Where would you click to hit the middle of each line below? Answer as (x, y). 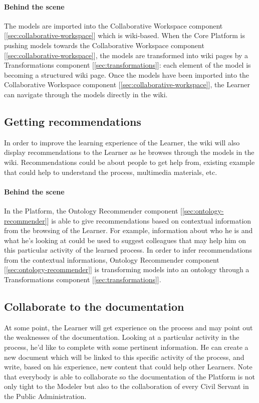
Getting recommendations (73, 121)
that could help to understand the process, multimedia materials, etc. (111, 172)
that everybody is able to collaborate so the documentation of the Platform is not (130, 376)
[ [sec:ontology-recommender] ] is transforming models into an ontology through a (127, 269)
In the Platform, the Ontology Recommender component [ (93, 210)
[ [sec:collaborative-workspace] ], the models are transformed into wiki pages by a (126, 55)
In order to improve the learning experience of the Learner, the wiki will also (122, 142)
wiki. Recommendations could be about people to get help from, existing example (129, 162)
